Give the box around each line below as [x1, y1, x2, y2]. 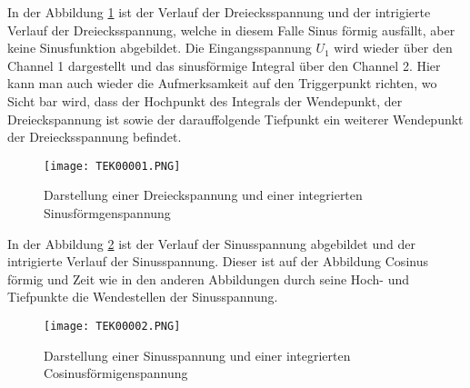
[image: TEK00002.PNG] [44, 319, 181, 333]
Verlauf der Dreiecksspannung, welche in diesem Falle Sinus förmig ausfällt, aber [7, 20, 455, 39]
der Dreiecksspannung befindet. [7, 127, 182, 146]
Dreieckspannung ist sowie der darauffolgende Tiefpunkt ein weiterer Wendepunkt [7, 109, 464, 128]
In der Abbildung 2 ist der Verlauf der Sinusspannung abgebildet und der [7, 234, 415, 253]
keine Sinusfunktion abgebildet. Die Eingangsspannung [7, 38, 312, 57]
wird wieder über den [334, 38, 453, 57]
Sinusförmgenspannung [44, 204, 171, 222]
